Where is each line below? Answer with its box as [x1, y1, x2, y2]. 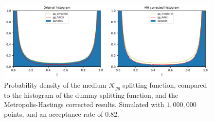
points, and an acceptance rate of [4, 108, 103, 119]
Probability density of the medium [4, 80, 107, 90]
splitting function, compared [123, 80, 207, 90]
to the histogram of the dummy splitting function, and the [4, 90, 178, 100]
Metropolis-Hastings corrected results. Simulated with [4, 99, 164, 109]
